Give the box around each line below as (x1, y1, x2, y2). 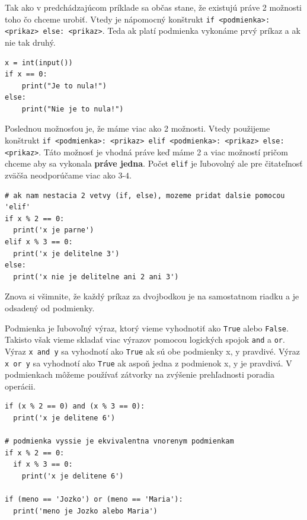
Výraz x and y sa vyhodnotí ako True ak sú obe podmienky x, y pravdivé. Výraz (5, 344, 300, 357)
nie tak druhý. (5, 36, 56, 48)
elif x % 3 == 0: (5, 238, 73, 246)
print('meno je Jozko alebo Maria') (13, 506, 158, 515)
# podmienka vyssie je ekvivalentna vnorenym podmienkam (5, 437, 234, 446)
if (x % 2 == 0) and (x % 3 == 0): (5, 402, 145, 411)
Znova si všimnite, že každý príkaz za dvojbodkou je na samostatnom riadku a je (5, 290, 299, 302)
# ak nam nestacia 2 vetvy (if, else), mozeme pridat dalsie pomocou (5, 191, 285, 200)
